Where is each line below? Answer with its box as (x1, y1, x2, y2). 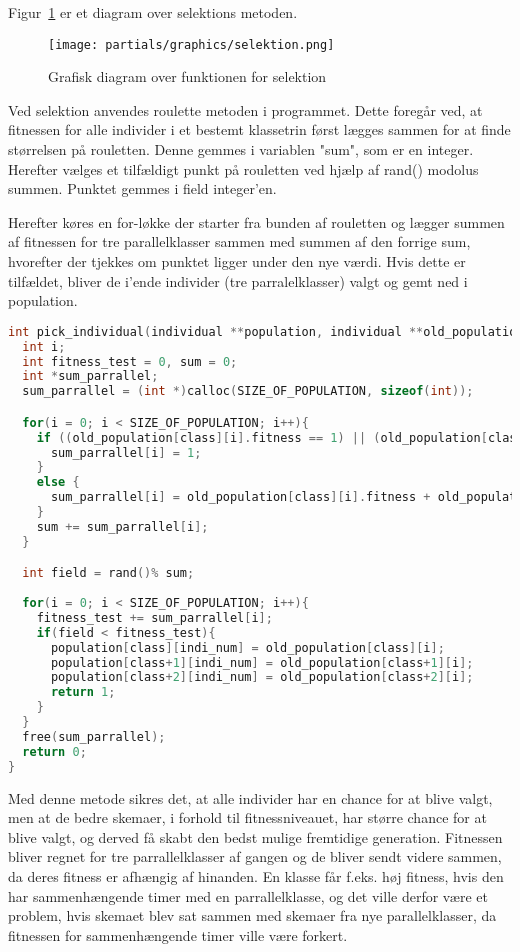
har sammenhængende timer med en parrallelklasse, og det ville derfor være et (8, 885, 488, 906)
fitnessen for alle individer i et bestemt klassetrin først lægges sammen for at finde (8, 119, 511, 140)
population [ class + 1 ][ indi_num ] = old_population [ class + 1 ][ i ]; (50, 655, 474, 670)
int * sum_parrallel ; (22, 369, 159, 384)
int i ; (22, 339, 66, 354)
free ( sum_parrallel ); (22, 729, 166, 744)
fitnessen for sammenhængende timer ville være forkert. (8, 924, 348, 945)
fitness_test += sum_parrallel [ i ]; (36, 610, 273, 625)
